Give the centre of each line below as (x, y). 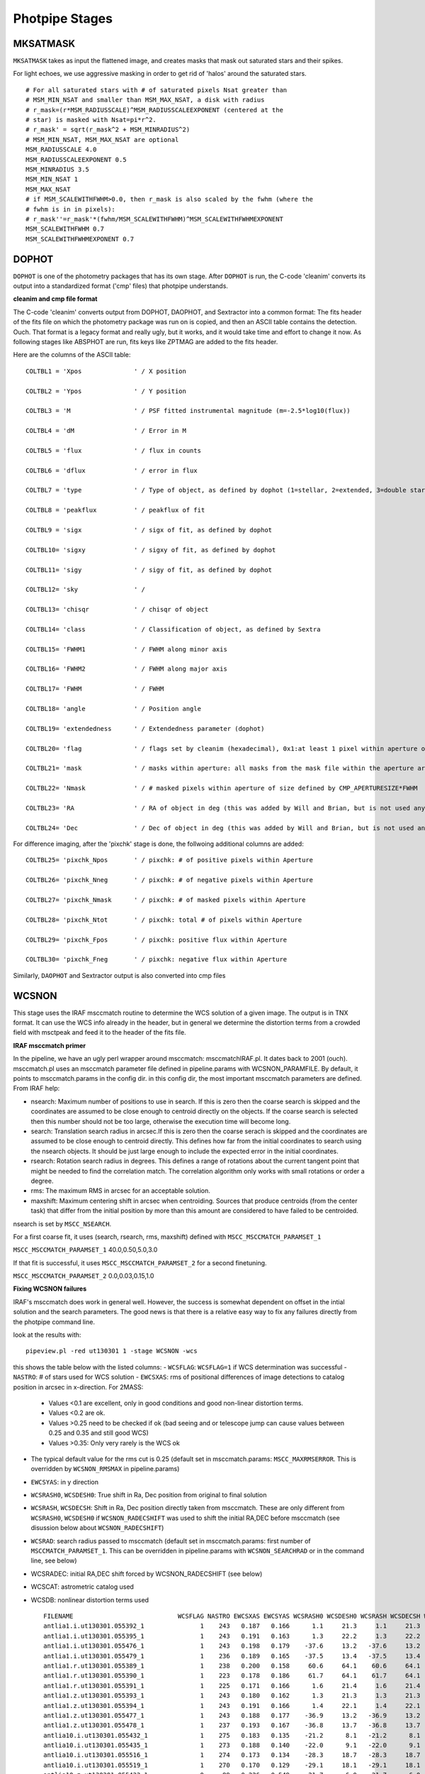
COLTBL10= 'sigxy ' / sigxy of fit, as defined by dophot (151, 550)
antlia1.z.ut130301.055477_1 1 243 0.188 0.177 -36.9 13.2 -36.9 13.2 (232, 1715)
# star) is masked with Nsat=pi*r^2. (91, 120)
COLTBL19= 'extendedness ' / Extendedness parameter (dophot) (145, 728)
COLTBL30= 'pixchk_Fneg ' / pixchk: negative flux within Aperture (157, 959)
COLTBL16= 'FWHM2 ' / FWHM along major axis (127, 669)
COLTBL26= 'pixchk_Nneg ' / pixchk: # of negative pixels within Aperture (170, 880)
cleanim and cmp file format (55, 299)
